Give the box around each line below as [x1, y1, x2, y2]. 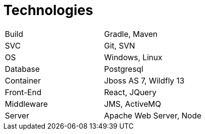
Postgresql [104, 64, 144, 74]
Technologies [3, 2, 93, 18]
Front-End [5, 87, 41, 97]
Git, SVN [104, 40, 135, 50]
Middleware [5, 99, 48, 109]
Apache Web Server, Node [104, 110, 202, 120]
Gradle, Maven [104, 29, 158, 39]
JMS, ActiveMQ [104, 99, 161, 109]
